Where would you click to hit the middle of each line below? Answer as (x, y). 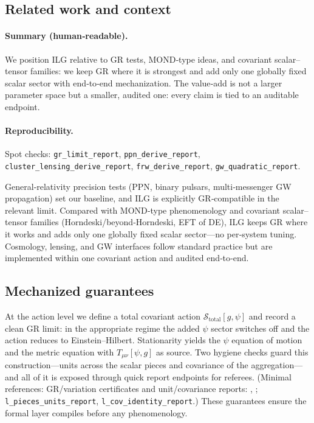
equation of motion (267, 340)
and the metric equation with (60, 351)
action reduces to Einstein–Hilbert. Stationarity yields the (113, 340)
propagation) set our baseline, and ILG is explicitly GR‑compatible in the (142, 198)
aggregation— (277, 365)
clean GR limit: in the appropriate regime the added (102, 328)
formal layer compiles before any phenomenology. (96, 412)
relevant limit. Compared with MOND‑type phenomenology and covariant (142, 210)
